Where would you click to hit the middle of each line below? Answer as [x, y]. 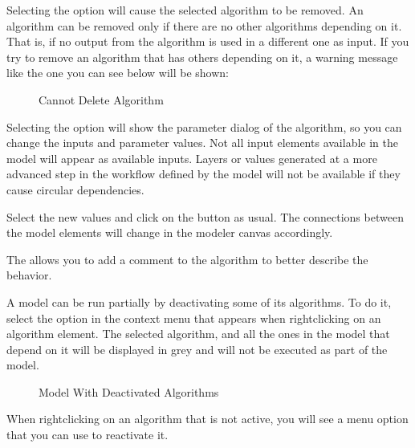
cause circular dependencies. [75, 189]
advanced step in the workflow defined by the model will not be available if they [203, 174]
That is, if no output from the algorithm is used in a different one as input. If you [208, 41]
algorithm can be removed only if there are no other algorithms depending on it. [204, 25]
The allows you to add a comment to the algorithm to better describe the [187, 259]
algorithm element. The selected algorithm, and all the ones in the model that [198, 334]
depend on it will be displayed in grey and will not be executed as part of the [197, 349]
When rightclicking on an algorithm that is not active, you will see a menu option [207, 419]
